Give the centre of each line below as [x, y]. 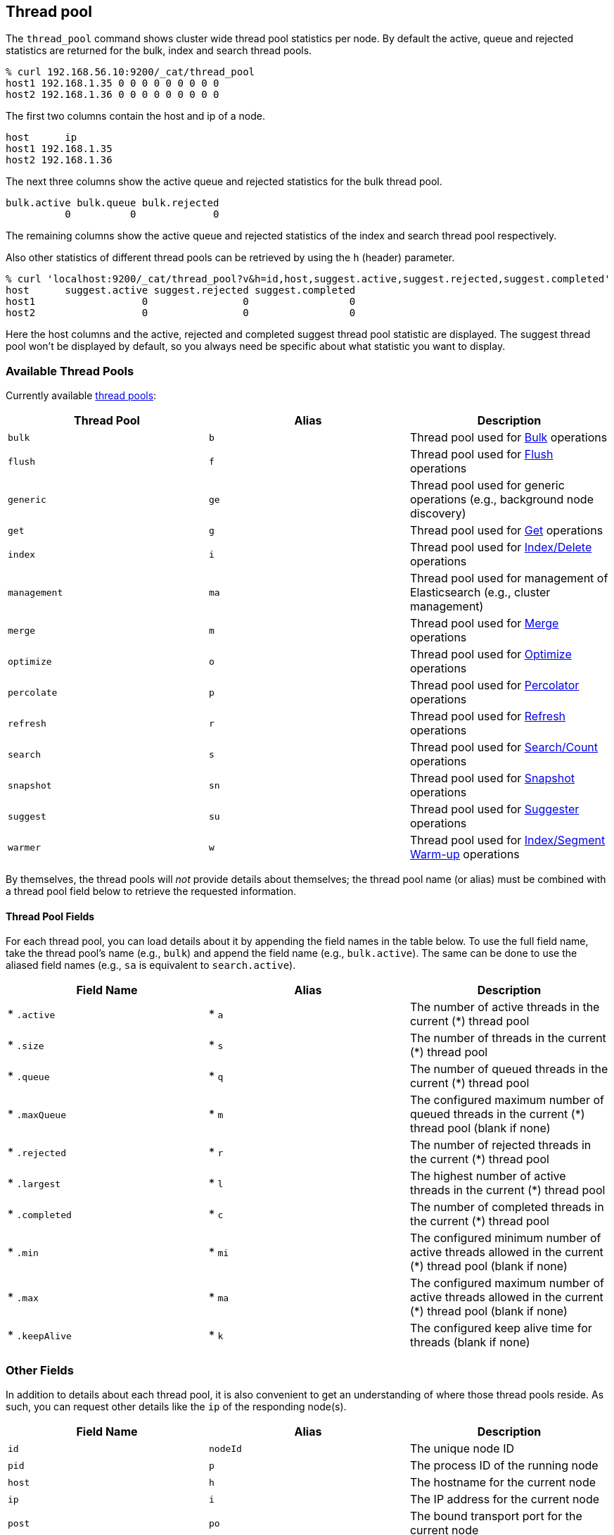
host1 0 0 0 [181, 302]
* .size [26, 1045]
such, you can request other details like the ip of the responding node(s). [176, 1407]
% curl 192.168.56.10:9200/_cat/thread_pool [130, 72]
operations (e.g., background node [501, 500]
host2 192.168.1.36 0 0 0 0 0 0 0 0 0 [113, 95]
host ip [41, 138]
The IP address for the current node [505, 1499]
